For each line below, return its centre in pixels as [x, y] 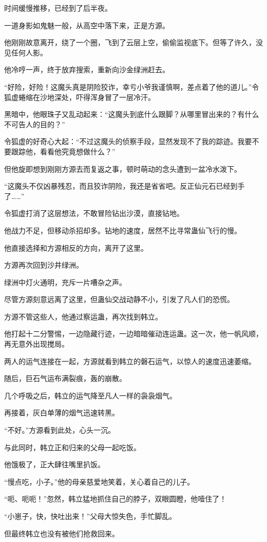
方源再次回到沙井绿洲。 [44, 265]
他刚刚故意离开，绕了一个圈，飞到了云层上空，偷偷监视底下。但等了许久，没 [133, 42]
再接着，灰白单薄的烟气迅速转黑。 [62, 413]
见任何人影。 [26, 52]
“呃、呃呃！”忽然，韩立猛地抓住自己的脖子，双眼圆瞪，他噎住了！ [116, 499]
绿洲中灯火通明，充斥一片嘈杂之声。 [65, 282]
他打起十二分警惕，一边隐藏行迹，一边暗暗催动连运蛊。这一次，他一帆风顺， [133, 334]
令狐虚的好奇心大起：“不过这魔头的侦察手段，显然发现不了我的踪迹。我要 [128, 141]
